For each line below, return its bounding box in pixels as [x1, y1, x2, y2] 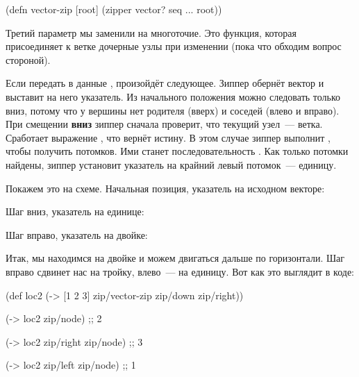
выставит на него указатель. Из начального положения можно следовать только [6, 89, 341, 103]
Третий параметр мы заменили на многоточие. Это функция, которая [6, 25, 297, 40]
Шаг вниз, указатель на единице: [6, 204, 144, 219]
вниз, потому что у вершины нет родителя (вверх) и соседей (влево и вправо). [6, 103, 340, 117]
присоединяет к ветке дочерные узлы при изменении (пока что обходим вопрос [6, 39, 342, 53]
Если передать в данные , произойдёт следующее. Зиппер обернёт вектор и [6, 76, 324, 90]
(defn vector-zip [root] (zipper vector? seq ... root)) [6, 2, 222, 16]
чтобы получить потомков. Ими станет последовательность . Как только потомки [6, 144, 349, 158]
